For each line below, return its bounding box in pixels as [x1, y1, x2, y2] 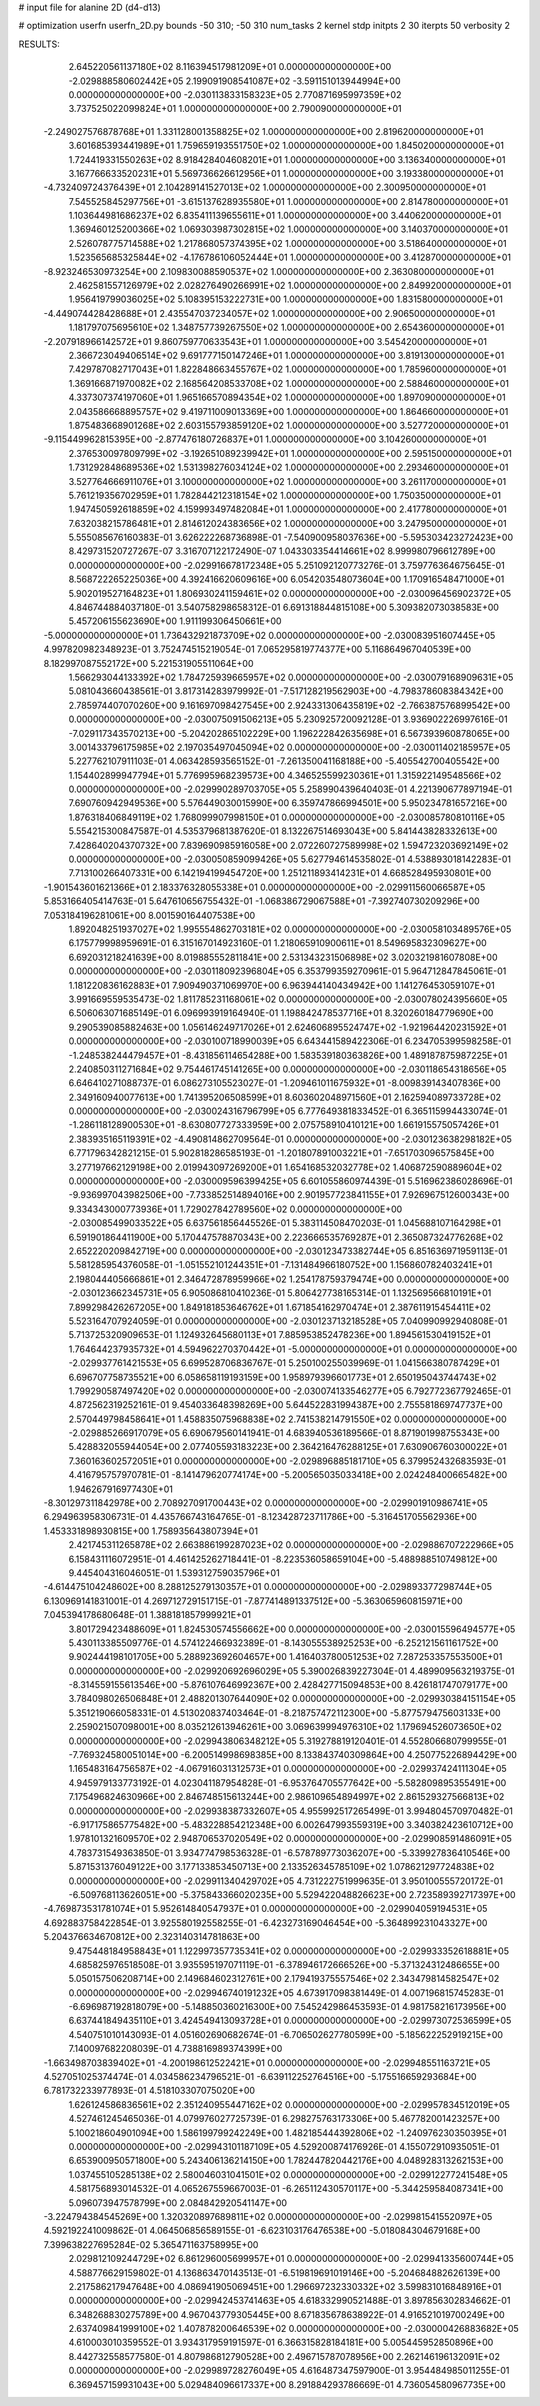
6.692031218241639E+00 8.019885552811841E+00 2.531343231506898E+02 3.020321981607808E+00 [68, 951, 499, 963]
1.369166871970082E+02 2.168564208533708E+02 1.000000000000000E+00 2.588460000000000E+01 [68, 377, 510, 389]
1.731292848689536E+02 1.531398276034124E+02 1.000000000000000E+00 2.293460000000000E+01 [68, 461, 509, 474]
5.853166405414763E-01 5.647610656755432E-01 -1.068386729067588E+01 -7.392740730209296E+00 [43, 895, 480, 907]
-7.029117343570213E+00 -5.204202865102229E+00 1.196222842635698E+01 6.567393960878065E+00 [68, 727, 510, 739]
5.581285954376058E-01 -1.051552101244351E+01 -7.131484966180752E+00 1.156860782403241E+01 [68, 1259, 493, 1271]
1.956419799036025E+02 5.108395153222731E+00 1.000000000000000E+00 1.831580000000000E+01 [68, 293, 504, 305]
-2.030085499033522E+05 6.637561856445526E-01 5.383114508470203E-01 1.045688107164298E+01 [68, 1217, 502, 1229]
